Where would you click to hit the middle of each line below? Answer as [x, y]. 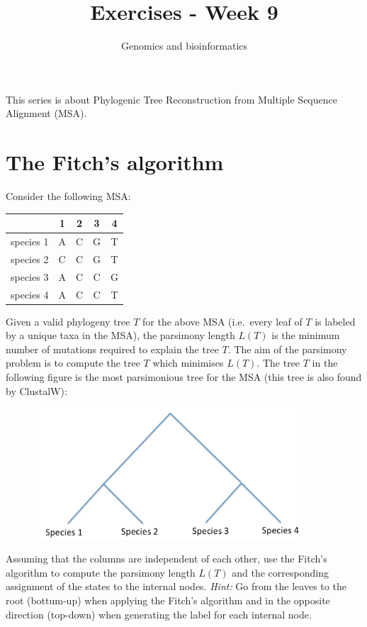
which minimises [188, 363]
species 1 [30, 241]
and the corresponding [280, 572]
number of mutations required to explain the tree [112, 349]
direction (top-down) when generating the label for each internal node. [159, 614]
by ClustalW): [36, 390]
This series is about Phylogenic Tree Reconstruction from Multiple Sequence [171, 99]
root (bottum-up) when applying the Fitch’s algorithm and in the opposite [168, 600]
